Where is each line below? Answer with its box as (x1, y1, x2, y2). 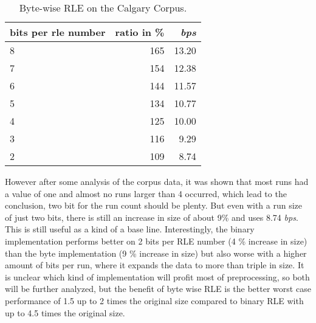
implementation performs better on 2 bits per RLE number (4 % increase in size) (5, 234, 307, 247)
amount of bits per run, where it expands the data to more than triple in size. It (5, 259, 304, 271)
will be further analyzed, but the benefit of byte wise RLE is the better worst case (5, 282, 311, 295)
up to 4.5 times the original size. (5, 306, 125, 319)
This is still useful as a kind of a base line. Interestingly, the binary (5, 223, 255, 235)
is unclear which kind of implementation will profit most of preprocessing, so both (5, 270, 310, 283)
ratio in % (115, 25, 165, 39)
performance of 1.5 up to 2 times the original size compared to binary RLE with (5, 294, 304, 307)
